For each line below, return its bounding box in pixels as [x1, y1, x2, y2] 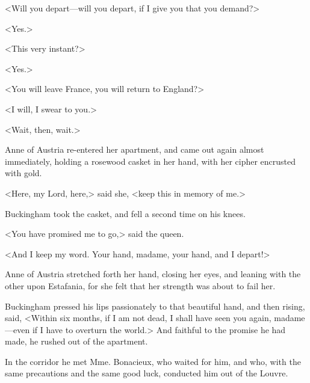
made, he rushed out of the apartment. [5, 335, 148, 348]
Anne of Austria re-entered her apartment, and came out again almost [5, 143, 264, 156]
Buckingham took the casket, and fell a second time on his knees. [5, 207, 246, 219]
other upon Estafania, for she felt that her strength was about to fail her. [5, 279, 276, 292]
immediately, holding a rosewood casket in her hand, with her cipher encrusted [5, 155, 296, 167]
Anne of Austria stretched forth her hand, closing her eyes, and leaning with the [5, 268, 301, 280]
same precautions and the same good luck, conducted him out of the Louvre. [5, 367, 288, 379]
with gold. [5, 167, 42, 179]
